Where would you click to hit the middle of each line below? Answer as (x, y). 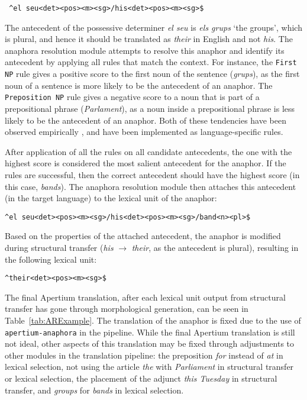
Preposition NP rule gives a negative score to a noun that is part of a (132, 97)
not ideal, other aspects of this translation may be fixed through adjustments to (150, 343)
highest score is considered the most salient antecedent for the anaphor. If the (146, 163)
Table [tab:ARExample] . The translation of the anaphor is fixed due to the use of (153, 320)
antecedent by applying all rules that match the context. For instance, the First (151, 62)
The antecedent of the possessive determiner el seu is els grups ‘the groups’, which (153, 27)
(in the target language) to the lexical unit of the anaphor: (111, 198)
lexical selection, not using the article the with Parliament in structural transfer (149, 367)
